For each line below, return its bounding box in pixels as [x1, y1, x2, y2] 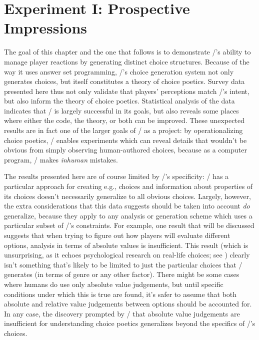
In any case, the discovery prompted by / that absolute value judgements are [4, 308, 240, 318]
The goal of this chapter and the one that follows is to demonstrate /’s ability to [4, 46, 251, 57]
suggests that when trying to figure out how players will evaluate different [4, 230, 230, 240]
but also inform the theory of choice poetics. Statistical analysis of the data [4, 95, 235, 106]
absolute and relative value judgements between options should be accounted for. [4, 298, 252, 309]
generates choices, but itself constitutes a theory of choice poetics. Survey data [4, 76, 245, 86]
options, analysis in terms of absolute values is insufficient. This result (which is [4, 239, 248, 250]
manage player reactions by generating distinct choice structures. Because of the [4, 56, 249, 66]
